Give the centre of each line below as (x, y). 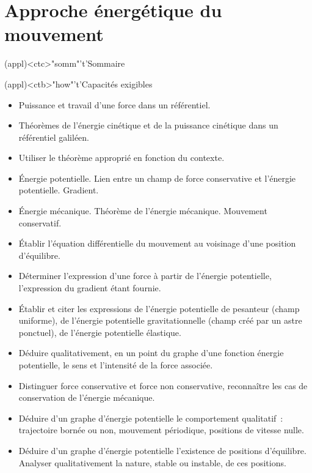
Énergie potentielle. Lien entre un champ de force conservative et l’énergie (157, 178)
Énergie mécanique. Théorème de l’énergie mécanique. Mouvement (143, 211)
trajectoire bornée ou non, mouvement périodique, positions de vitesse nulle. (161, 430)
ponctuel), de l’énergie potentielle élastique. (100, 332)
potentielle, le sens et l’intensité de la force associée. (116, 365)
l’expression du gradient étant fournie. (90, 288)
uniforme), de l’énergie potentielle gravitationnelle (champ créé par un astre (160, 320)
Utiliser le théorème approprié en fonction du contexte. (122, 158)
